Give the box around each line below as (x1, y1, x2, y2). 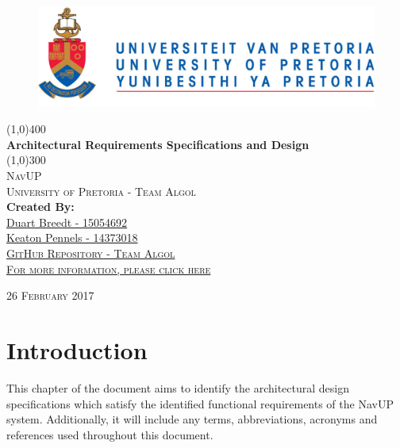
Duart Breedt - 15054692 (6, 213, 128, 230)
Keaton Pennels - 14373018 (6, 229, 138, 246)
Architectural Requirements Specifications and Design (6, 136, 310, 152)
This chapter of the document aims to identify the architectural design (6, 379, 350, 396)
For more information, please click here (6, 260, 211, 277)
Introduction (6, 334, 148, 366)
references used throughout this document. (6, 426, 213, 442)
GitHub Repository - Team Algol (6, 245, 175, 262)
